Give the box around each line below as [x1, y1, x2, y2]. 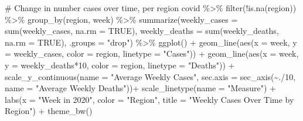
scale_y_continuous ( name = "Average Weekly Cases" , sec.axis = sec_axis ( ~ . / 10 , [5, 70, 296, 82]
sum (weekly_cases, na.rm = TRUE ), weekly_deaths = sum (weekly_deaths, [5, 25, 279, 37]
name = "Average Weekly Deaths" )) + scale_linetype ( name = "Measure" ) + [5, 82, 276, 94]
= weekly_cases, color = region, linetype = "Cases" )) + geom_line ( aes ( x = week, [5, 47, 299, 60]
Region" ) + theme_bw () [5, 105, 93, 117]
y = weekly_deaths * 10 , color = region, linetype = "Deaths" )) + [5, 58, 235, 71]
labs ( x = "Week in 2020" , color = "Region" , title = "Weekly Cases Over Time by [5, 93, 294, 105]
